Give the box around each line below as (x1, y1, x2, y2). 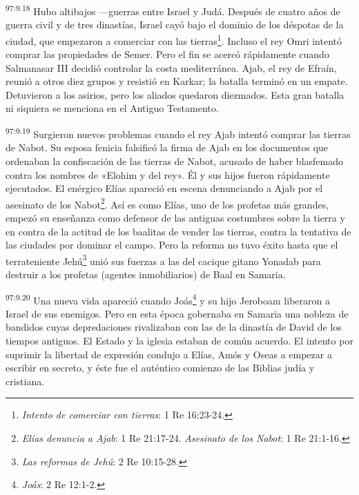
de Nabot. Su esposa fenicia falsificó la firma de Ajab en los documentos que (6, 140, 329, 155)
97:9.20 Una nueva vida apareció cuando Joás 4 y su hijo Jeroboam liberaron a (6, 291, 330, 307)
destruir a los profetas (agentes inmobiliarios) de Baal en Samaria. (6, 266, 286, 281)
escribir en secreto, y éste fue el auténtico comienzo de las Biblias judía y (6, 360, 315, 375)
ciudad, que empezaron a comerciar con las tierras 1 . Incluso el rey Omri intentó (6, 31, 342, 48)
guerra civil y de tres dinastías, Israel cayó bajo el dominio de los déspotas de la (6, 17, 344, 32)
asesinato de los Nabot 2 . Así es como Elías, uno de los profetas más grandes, (6, 195, 329, 211)
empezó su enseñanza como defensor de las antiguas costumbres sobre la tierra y (6, 210, 345, 224)
